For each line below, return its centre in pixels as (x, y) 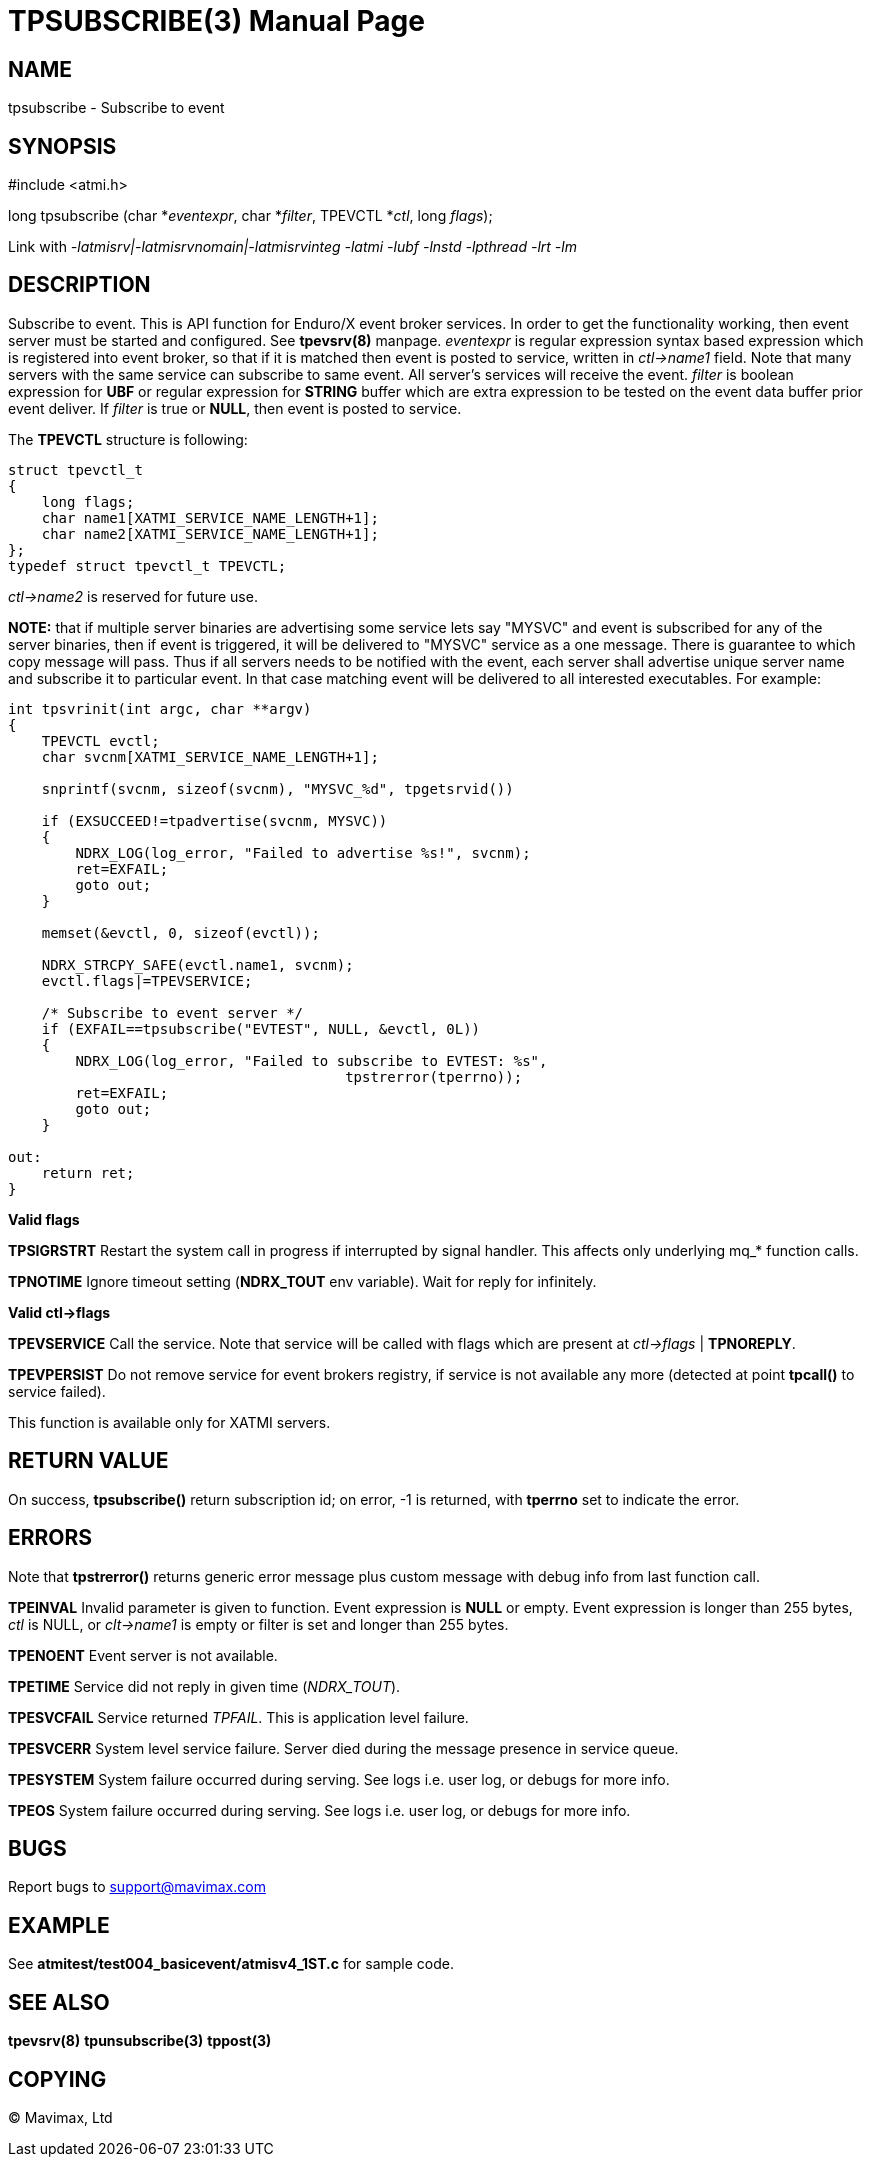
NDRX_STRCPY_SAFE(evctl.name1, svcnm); (197, 964)
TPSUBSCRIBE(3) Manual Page (216, 21)
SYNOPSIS (62, 146)
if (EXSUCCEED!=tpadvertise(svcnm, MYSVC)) (214, 820)
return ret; (88, 1172)
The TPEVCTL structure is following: (128, 439)
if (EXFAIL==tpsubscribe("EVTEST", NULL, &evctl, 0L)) (261, 1028)
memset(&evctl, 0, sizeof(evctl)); (180, 932)
